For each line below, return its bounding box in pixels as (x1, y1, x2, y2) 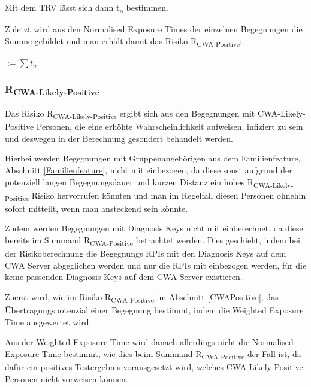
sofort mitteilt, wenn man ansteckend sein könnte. (5, 202, 188, 214)
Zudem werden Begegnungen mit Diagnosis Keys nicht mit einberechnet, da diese (5, 222, 303, 234)
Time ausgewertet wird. (5, 315, 92, 328)
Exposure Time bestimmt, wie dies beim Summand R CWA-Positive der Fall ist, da (5, 347, 301, 361)
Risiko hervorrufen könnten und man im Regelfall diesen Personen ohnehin (31, 188, 306, 201)
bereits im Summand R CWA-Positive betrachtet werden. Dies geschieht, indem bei (5, 234, 300, 248)
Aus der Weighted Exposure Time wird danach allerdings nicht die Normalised (5, 336, 294, 348)
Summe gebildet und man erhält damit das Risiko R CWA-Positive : (5, 34, 242, 48)
